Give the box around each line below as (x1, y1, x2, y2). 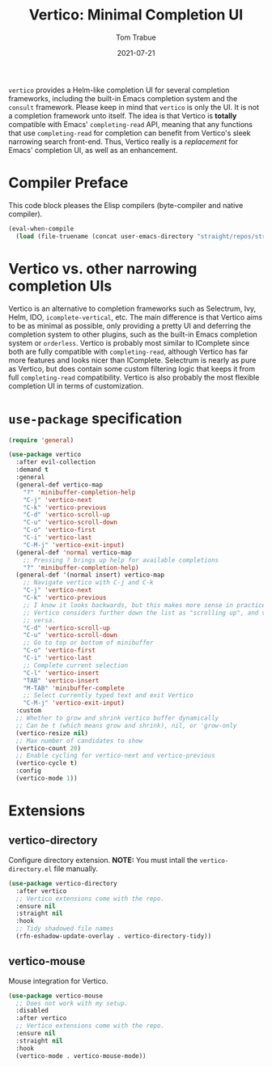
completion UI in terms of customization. (8, 380, 144, 390)
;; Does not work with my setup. (15, 999, 129, 1007)
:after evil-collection (15, 458, 96, 466)
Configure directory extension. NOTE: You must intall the (8, 855, 198, 865)
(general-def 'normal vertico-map (15, 548, 132, 556)
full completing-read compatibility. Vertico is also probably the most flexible (8, 372, 260, 382)
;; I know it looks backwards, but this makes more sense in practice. (23, 601, 270, 609)
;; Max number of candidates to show (15, 737, 143, 745)
